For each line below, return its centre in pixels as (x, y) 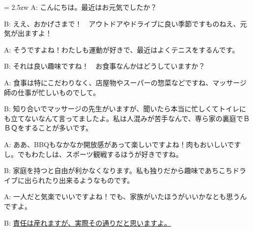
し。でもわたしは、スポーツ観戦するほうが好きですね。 (93, 154)
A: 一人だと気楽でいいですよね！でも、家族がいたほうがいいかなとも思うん (126, 196)
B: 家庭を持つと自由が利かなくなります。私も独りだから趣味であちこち (118, 170)
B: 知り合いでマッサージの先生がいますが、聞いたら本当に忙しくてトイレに (125, 109)
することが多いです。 (58, 128)
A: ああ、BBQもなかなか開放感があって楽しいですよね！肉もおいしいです (123, 144)
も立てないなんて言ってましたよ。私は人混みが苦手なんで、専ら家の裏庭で (124, 118)
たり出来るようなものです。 (89, 180)
